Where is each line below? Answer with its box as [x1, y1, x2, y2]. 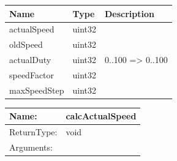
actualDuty [9, 53, 51, 66]
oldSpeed [9, 38, 43, 51]
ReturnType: [9, 125, 58, 138]
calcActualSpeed [66, 110, 137, 122]
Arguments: [9, 141, 53, 153]
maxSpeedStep [9, 83, 64, 96]
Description [104, 7, 154, 20]
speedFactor [9, 68, 55, 81]
